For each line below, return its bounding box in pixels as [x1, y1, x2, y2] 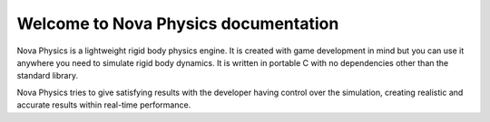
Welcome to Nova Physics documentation [16, 14, 339, 33]
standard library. [16, 70, 79, 81]
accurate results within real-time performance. [16, 99, 191, 110]
